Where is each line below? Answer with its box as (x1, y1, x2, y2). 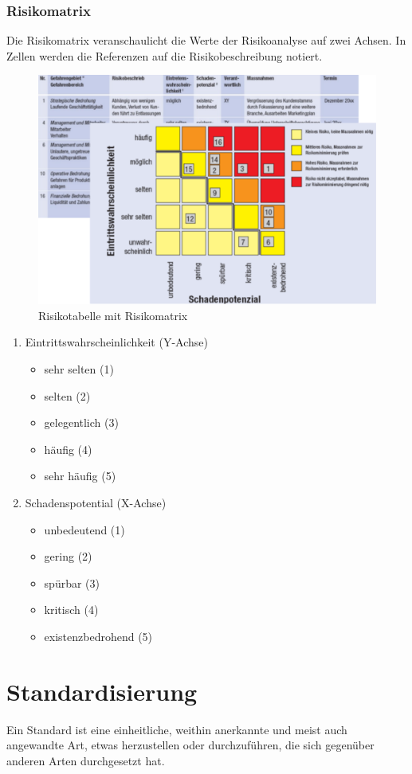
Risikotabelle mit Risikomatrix (38, 307, 188, 323)
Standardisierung (6, 674, 198, 707)
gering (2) (44, 548, 92, 565)
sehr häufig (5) (44, 467, 116, 484)
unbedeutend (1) (44, 521, 125, 537)
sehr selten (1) (44, 360, 114, 377)
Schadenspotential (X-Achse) (25, 494, 167, 510)
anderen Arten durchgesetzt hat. (6, 752, 165, 768)
